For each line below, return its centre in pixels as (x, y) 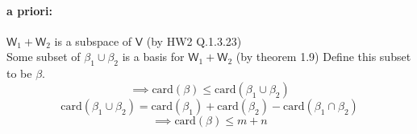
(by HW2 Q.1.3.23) (194, 41)
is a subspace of (93, 41)
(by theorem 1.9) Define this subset (323, 57)
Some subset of (44, 57)
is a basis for (153, 57)
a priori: (29, 10)
